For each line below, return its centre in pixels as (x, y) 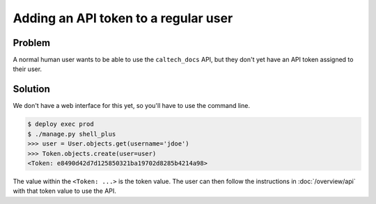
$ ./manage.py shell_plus (72, 134)
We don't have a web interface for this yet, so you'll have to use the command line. (132, 106)
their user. (27, 69)
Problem (32, 43)
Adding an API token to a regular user (123, 18)
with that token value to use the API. (64, 191)
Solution (31, 89)
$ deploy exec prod (61, 124)
